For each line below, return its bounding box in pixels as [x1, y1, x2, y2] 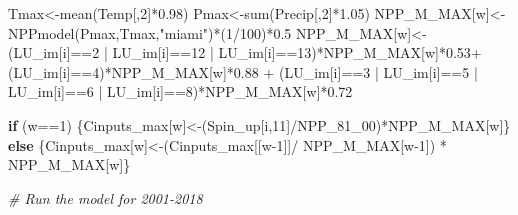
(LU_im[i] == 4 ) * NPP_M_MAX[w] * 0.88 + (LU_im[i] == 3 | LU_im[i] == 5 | [8, 61, 478, 82]
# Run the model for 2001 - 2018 [8, 187, 203, 208]
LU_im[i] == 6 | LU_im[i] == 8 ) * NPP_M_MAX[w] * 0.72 [8, 81, 353, 102]
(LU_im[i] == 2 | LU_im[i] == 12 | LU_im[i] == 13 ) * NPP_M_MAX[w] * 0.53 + [8, 42, 482, 63]
